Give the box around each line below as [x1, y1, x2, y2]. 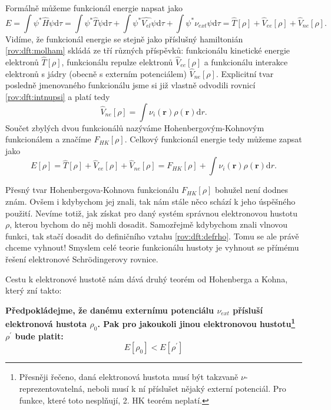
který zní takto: [5, 284, 62, 296]
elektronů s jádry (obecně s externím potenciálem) [5, 67, 187, 79]
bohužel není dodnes [214, 184, 289, 196]
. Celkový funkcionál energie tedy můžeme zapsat [124, 133, 302, 145]
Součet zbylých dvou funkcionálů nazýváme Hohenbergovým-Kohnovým [5, 121, 264, 134]
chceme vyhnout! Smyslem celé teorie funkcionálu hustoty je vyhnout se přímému [5, 241, 299, 254]
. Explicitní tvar [216, 67, 274, 79]
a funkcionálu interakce [204, 56, 288, 68]
